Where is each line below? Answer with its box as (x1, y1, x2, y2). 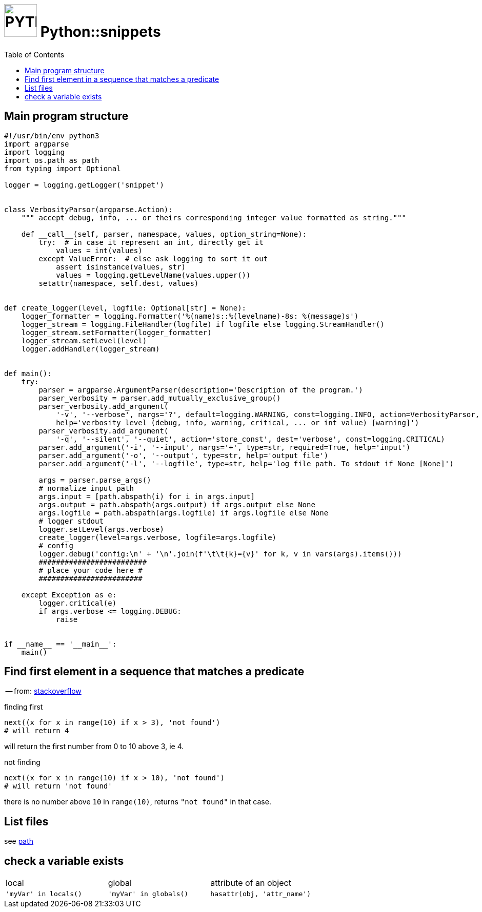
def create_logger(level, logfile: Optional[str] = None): (4, 303, 247, 312)
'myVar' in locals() (6, 890, 82, 898)
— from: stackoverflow (5, 687, 82, 696)
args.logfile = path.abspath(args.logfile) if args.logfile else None (38, 508, 329, 517)
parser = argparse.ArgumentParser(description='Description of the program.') (38, 385, 363, 394)
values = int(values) (56, 246, 143, 255)
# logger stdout (38, 516, 104, 525)
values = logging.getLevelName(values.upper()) (56, 271, 251, 279)
